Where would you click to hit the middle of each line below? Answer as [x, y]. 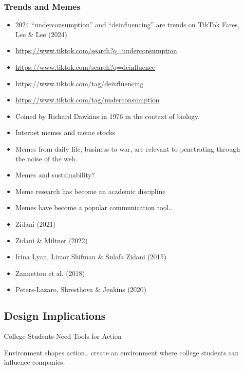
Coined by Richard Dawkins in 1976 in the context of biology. [107, 116]
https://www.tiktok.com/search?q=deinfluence [85, 67]
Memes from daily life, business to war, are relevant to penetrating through [128, 148]
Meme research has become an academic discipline [90, 191]
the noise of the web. [46, 158]
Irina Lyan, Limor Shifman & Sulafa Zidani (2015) [91, 257]
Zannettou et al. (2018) [50, 273]
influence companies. [35, 362]
